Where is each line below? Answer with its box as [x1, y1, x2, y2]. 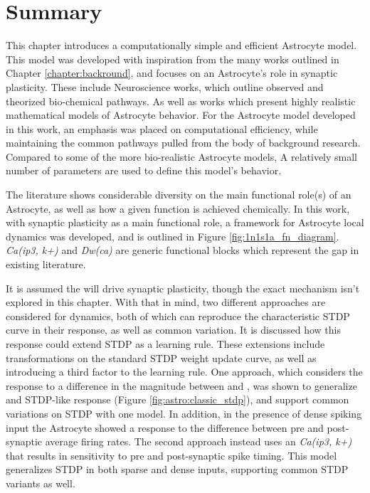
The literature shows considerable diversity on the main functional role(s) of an [6, 187, 351, 202]
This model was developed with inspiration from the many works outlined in [6, 51, 339, 66]
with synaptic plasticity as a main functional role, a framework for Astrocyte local [6, 215, 364, 230]
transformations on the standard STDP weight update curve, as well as [6, 350, 317, 365]
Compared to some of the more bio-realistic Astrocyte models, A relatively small [6, 149, 358, 164]
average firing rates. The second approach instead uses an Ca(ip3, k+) [45, 434, 352, 449]
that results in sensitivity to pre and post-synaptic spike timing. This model [6, 447, 337, 462]
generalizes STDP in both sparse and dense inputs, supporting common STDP [6, 462, 349, 477]
